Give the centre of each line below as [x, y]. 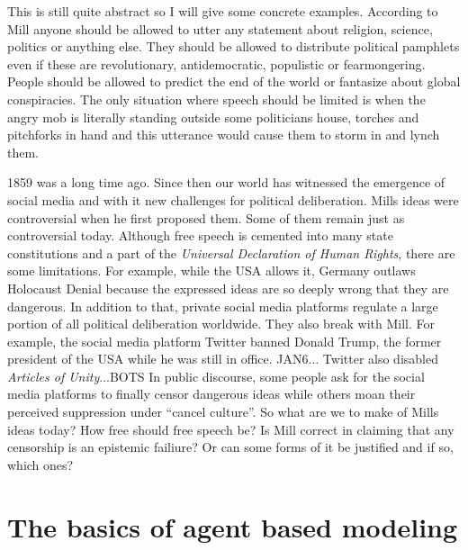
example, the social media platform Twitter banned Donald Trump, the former [225, 341]
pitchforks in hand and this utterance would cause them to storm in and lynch [224, 135]
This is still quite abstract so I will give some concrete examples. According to [223, 11]
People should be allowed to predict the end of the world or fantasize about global [234, 81]
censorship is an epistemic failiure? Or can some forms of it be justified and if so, [230, 447]
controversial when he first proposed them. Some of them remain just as [206, 217]
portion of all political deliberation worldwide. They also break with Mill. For [221, 324]
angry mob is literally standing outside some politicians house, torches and [213, 117]
